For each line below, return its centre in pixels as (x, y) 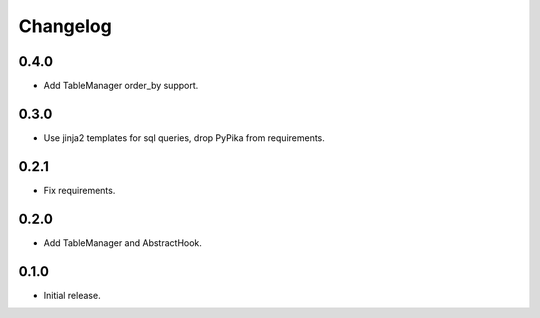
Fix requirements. (79, 190)
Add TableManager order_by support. (121, 86)
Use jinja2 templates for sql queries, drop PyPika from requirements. (184, 137)
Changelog (65, 26)
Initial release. (72, 295)
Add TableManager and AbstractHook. (122, 242)
